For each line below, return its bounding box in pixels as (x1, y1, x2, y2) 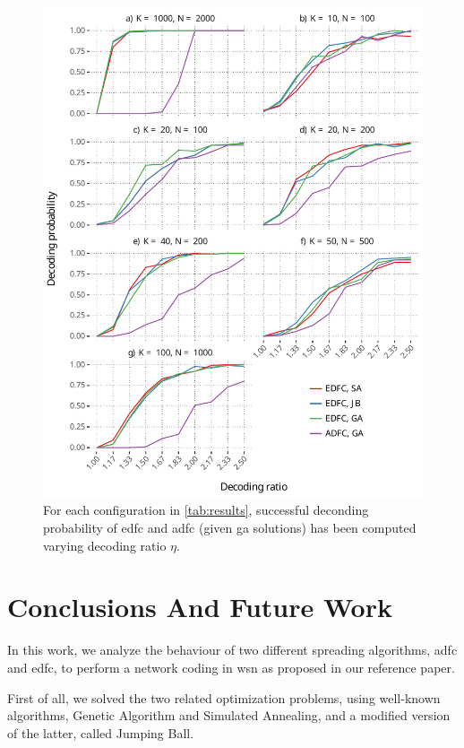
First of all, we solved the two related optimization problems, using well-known (7, 688, 441, 707)
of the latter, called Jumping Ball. (7, 723, 194, 742)
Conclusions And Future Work (7, 588, 392, 625)
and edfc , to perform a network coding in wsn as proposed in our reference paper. (7, 657, 455, 676)
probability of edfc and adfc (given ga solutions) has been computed (43, 518, 417, 536)
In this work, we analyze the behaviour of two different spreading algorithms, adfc (7, 640, 458, 659)
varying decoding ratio (43, 535, 167, 554)
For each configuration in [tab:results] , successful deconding (43, 500, 369, 519)
